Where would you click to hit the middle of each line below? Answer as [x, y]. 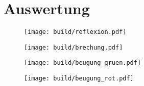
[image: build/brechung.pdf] [74, 47]
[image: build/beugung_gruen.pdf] [83, 63]
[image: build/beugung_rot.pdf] [79, 79]
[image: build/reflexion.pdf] [75, 32]
